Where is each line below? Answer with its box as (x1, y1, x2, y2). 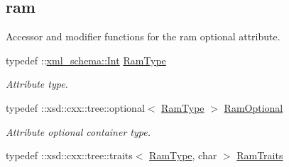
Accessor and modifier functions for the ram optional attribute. (6, 29, 280, 44)
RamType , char (149, 148, 217, 163)
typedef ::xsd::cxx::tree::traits (6, 148, 133, 163)
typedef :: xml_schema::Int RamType (6, 52, 166, 67)
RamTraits (236, 148, 283, 163)
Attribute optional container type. (6, 124, 151, 139)
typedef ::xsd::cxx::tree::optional (6, 100, 145, 115)
